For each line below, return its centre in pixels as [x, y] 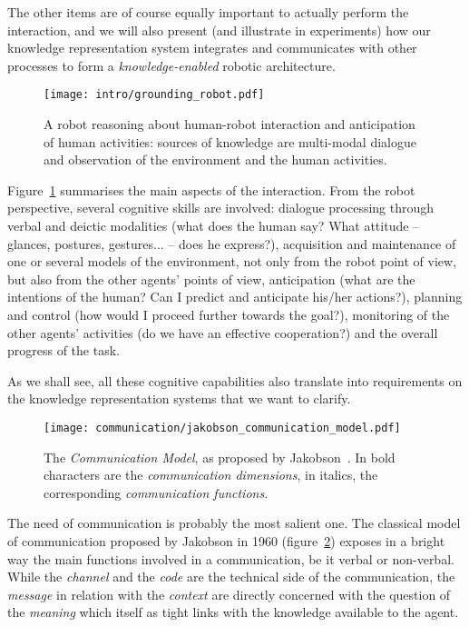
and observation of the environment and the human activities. [215, 159]
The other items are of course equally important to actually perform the [208, 12]
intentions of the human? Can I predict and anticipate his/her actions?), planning [235, 297]
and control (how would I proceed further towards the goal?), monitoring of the [229, 314]
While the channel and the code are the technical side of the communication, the [231, 577]
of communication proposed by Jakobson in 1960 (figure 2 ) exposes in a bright [226, 540]
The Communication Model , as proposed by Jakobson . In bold [220, 457]
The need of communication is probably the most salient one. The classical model [234, 523]
